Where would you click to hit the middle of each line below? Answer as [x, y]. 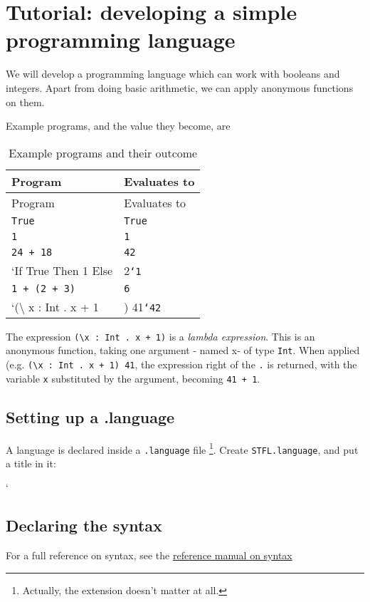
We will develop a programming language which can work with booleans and [173, 74]
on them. [25, 102]
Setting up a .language [90, 416]
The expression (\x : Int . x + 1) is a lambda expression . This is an [160, 336]
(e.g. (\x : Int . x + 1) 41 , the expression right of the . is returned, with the [181, 364]
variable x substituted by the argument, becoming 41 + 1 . [133, 378]
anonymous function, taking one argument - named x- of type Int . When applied [183, 350]
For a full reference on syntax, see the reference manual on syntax [149, 555]
